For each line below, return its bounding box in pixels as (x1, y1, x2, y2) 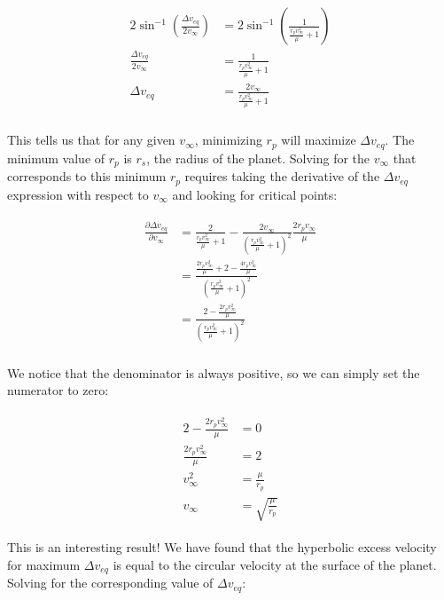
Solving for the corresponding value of (7, 573, 214, 592)
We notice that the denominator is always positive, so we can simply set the (7, 363, 420, 382)
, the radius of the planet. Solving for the (146, 148, 370, 167)
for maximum (7, 555, 81, 573)
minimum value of (7, 148, 105, 167)
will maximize (281, 130, 356, 149)
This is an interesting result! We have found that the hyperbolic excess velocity (7, 538, 437, 557)
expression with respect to (7, 185, 149, 203)
